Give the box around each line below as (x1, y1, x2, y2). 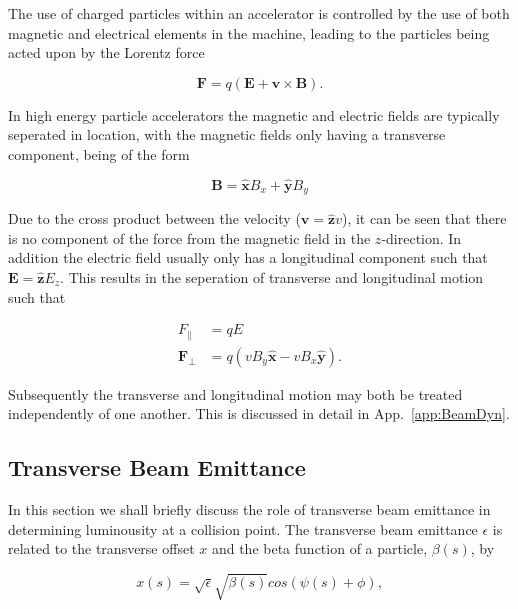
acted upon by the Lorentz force (8, 42, 205, 63)
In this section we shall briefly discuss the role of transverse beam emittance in (8, 499, 491, 520)
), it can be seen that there (341, 208, 507, 229)
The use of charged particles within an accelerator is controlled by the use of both (8, 3, 510, 23)
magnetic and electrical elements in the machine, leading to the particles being (8, 22, 490, 43)
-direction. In (381, 227, 462, 248)
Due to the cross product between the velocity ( (8, 208, 301, 229)
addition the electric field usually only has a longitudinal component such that (8, 247, 488, 268)
